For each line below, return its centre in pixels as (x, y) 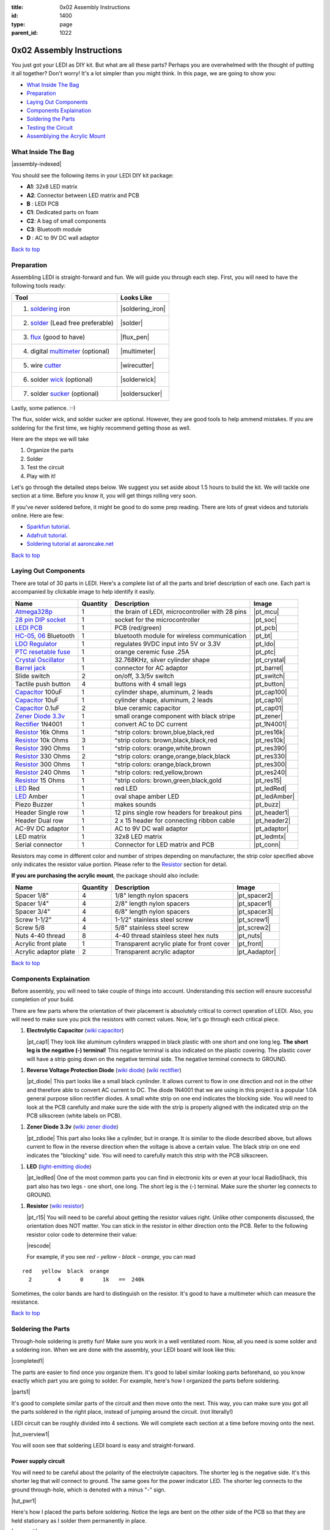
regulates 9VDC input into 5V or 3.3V (168, 644)
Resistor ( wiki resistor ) (55, 1206)
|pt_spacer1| (254, 903)
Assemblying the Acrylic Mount (66, 136)
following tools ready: (38, 286)
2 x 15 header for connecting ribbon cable (175, 820)
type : (18, 24)
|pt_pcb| (266, 627)
